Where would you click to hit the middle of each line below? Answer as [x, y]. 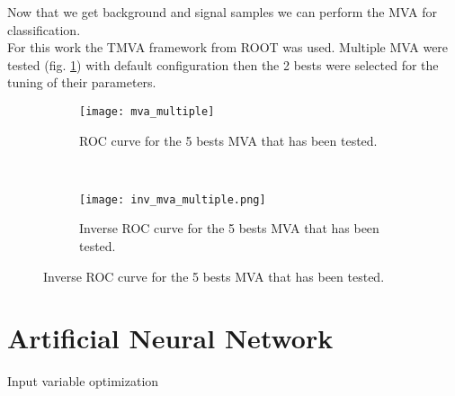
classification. [44, 29]
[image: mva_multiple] [147, 111]
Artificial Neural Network [170, 338]
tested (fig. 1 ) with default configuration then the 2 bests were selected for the [223, 64]
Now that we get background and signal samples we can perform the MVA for [222, 12]
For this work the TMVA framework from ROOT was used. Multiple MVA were [228, 47]
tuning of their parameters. [82, 82]
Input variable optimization [83, 381]
